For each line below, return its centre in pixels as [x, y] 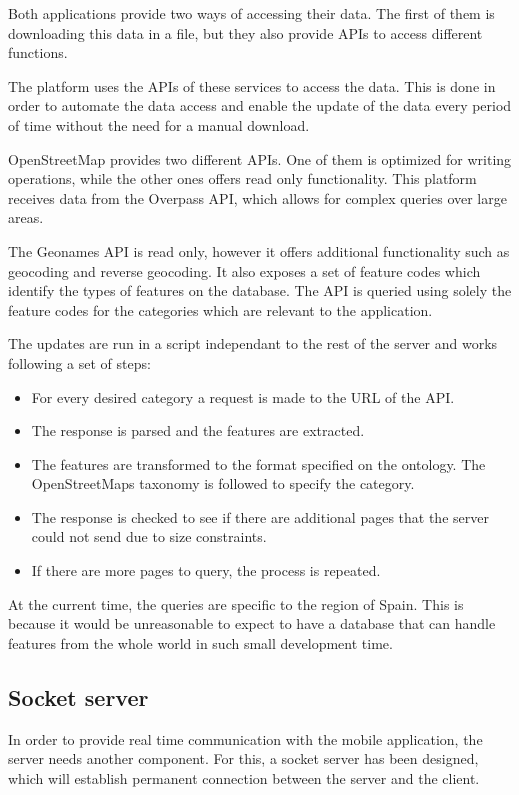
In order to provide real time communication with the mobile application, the [245, 738]
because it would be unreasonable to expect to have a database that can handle [252, 623]
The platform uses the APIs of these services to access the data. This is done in [252, 85]
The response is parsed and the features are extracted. [198, 430]
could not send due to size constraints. [149, 536]
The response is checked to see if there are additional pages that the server [260, 516]
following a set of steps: [79, 362]
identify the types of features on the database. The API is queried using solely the [260, 290]
